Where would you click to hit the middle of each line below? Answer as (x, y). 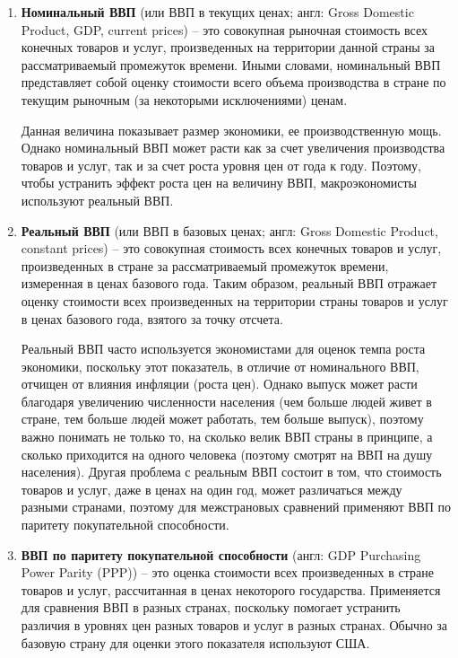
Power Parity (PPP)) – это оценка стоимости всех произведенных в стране (227, 572)
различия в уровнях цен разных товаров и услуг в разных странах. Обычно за (234, 625)
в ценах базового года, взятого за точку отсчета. (152, 318)
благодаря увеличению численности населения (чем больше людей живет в (226, 401)
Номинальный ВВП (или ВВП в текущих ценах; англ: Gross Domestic (217, 12)
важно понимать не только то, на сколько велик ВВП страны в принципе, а (227, 437)
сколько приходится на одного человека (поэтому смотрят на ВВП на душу (227, 454)
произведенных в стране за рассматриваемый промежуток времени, (205, 265)
